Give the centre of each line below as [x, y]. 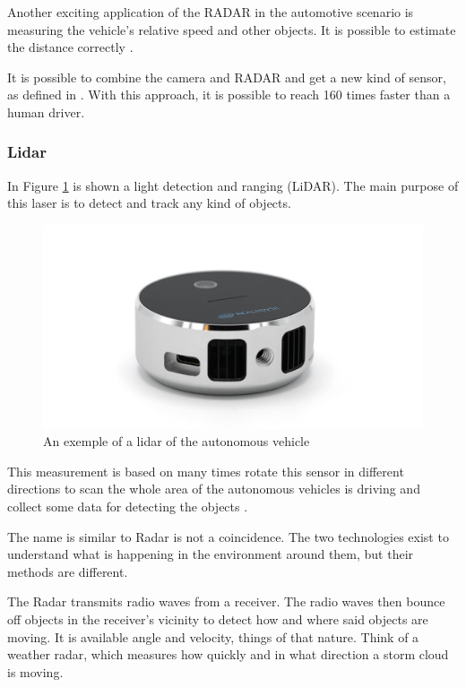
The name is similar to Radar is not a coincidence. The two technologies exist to [228, 536]
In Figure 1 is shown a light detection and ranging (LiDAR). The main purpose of [233, 185]
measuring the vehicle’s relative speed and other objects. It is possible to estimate [232, 29]
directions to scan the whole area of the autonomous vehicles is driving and [214, 489]
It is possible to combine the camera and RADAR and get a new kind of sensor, [227, 77]
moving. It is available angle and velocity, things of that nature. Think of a [213, 636]
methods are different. [68, 571]
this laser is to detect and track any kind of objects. [149, 203]
